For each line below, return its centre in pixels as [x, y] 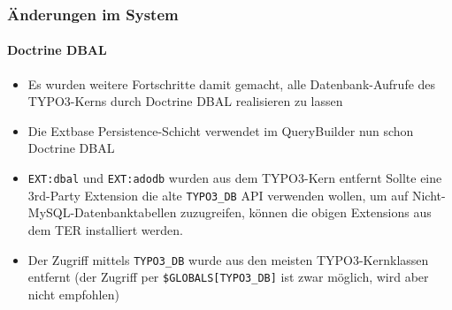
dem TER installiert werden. [105, 229]
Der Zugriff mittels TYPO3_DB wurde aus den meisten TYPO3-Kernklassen [228, 259]
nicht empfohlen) [73, 294]
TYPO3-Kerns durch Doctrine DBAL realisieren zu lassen [185, 101]
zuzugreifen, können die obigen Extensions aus [306, 212]
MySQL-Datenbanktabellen [102, 212]
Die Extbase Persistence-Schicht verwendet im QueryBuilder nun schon [221, 130]
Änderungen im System [93, 14]
